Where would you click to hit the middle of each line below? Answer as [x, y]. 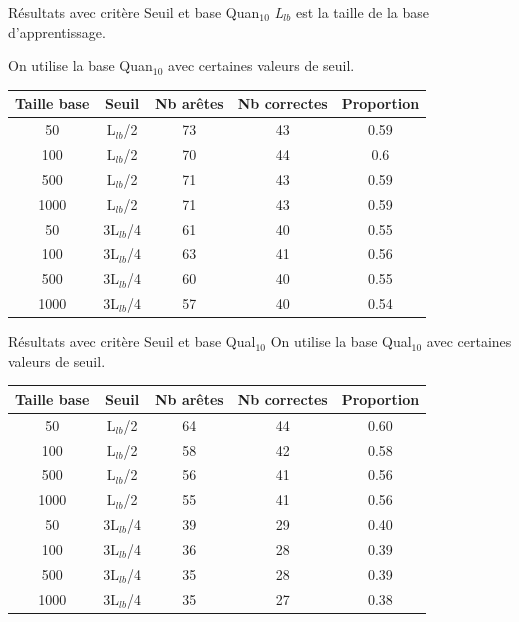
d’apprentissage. [57, 31]
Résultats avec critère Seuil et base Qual [132, 341]
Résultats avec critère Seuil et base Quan [134, 12]
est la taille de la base [362, 12]
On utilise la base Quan [80, 65]
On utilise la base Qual [341, 341]
